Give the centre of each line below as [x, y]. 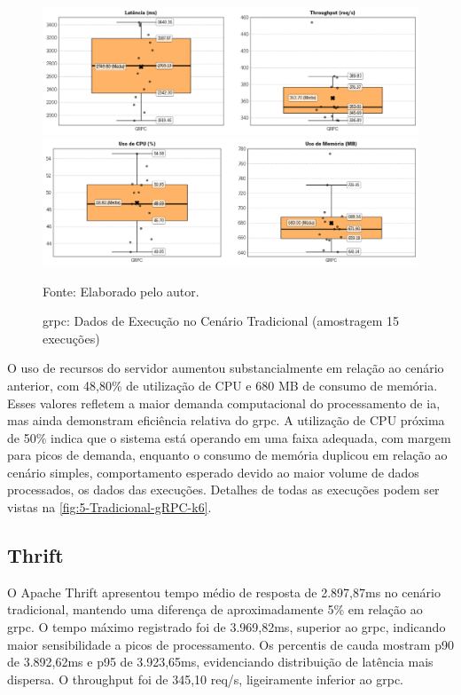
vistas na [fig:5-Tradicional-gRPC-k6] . [109, 507]
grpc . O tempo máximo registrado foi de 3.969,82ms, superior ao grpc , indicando [227, 627]
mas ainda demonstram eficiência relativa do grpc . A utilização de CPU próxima [226, 420]
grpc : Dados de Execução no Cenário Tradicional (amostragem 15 [221, 321]
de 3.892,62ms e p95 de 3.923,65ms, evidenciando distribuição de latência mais [220, 662]
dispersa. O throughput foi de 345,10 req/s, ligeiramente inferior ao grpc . [206, 679]
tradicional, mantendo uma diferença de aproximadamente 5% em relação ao [215, 609]
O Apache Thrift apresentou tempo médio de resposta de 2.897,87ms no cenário [224, 592]
